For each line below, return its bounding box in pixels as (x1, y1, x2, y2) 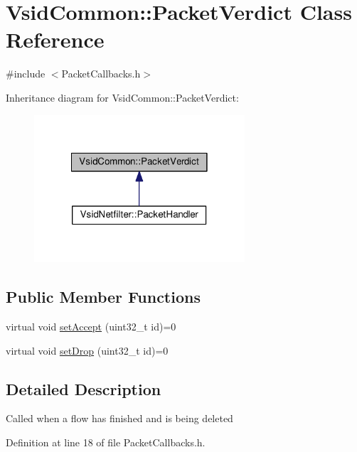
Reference (6, 25, 105, 54)
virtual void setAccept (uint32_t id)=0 (6, 319, 176, 334)
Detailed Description (6, 377, 161, 399)
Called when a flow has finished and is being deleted (6, 411, 233, 426)
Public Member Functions (6, 286, 201, 308)
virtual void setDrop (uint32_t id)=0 (6, 343, 169, 357)
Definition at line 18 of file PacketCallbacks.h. (6, 435, 206, 450)
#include (6, 66, 46, 81)
